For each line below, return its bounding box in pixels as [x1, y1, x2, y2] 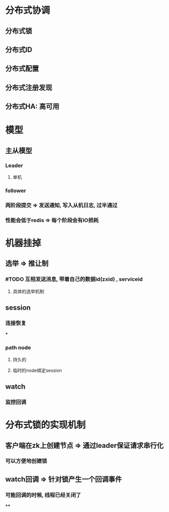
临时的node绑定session [12, 367, 62, 373]
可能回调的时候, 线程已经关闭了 [5, 491, 81, 498]
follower [5, 187, 26, 194]
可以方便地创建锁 [5, 457, 47, 465]
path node [5, 344, 32, 352]
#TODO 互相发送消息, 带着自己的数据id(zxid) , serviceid [5, 276, 143, 283]
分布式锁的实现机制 [5, 419, 86, 431]
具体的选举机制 [12, 288, 44, 294]
